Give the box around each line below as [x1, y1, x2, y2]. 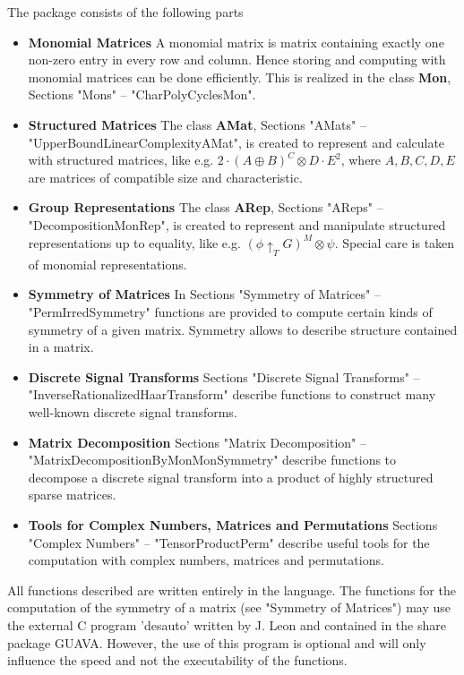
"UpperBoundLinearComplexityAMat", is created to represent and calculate [28, 132, 445, 151]
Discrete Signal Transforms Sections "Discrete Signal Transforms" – [28, 367, 420, 386]
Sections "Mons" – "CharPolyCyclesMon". [28, 85, 256, 104]
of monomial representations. [28, 254, 187, 273]
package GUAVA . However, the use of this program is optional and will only [7, 633, 426, 652]
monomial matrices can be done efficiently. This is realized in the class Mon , [28, 67, 451, 86]
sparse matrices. [28, 485, 116, 504]
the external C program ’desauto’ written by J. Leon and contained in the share [7, 615, 446, 634]
